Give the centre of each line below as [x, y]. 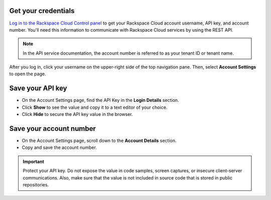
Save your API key [38, 88]
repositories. [36, 185]
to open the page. [28, 74]
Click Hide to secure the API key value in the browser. [77, 114]
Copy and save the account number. [59, 147]
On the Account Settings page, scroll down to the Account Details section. [99, 141]
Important [34, 161]
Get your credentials [42, 11]
